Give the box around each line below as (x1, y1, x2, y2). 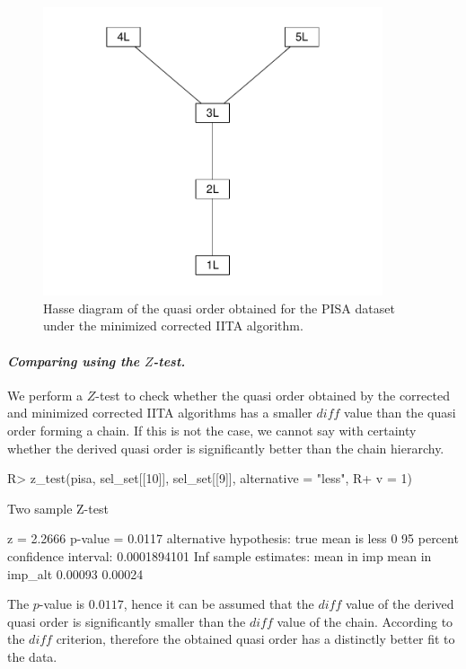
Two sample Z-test (7, 498, 109, 517)
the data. (7, 647, 57, 665)
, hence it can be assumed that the (123, 594, 314, 613)
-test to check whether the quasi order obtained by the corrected (95, 385, 450, 404)
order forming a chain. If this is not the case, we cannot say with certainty (7, 421, 417, 439)
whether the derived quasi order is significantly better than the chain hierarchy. (7, 438, 444, 457)
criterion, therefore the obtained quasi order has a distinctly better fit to (56, 629, 455, 648)
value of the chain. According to (277, 612, 453, 630)
